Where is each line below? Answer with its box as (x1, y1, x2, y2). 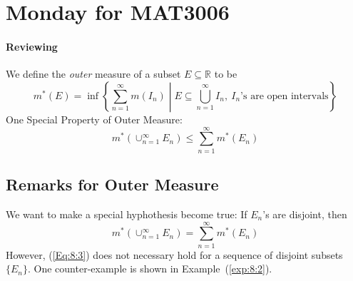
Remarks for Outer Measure (6, 173, 219, 195)
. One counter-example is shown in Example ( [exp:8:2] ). (28, 261, 272, 276)
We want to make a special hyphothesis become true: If (6, 206, 247, 221)
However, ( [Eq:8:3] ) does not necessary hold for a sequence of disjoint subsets (6, 247, 343, 262)
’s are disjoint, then (262, 206, 347, 221)
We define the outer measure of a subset (6, 66, 181, 81)
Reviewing (6, 39, 58, 53)
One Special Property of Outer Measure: (6, 112, 183, 127)
